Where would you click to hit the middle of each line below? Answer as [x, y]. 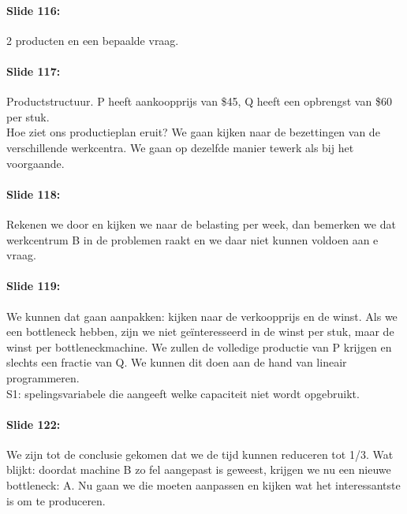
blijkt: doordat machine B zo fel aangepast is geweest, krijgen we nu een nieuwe [199, 469]
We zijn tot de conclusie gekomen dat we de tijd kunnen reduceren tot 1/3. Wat [200, 454]
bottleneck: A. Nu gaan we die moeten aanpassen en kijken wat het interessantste [203, 485]
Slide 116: [34, 10]
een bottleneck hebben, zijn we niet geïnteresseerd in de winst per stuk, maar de [200, 331]
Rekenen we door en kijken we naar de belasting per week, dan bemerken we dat [201, 223]
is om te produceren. [56, 500]
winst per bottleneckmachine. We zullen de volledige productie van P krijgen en [199, 346]
